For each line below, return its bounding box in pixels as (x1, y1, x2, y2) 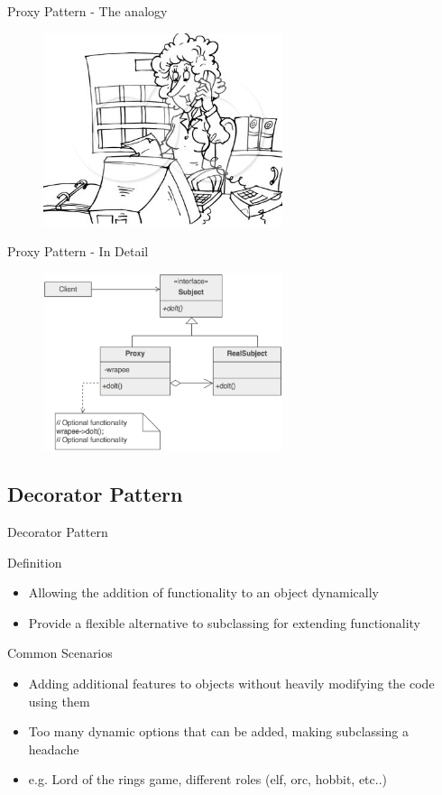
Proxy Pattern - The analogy (7, 2, 168, 20)
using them (28, 691, 90, 710)
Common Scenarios (7, 643, 113, 662)
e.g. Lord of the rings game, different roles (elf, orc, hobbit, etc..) (28, 770, 388, 789)
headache (28, 739, 79, 758)
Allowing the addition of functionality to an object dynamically (28, 583, 379, 602)
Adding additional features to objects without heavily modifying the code (28, 674, 435, 693)
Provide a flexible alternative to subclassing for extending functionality (28, 613, 421, 632)
